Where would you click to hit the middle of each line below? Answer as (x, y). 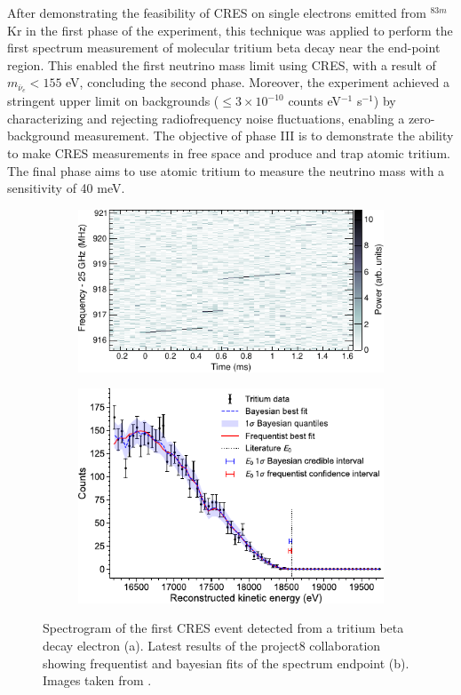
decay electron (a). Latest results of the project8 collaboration (212, 645)
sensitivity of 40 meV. (66, 188)
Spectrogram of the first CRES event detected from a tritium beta (223, 628)
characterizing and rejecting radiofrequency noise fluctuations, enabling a (206, 118)
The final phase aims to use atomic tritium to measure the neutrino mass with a (226, 170)
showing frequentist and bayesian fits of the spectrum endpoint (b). (226, 663)
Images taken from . (97, 680)
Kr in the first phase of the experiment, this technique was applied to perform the (230, 30)
